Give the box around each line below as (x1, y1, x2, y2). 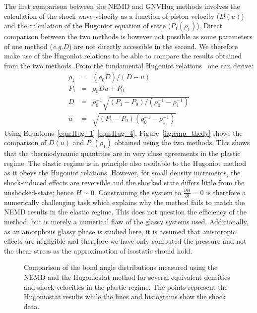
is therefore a (206, 187, 246, 197)
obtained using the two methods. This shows (114, 137, 250, 148)
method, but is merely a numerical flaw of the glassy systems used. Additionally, (4, 216, 249, 227)
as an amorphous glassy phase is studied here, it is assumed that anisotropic (4, 226, 236, 236)
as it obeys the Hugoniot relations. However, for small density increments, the (4, 167, 241, 178)
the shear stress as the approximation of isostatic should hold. (4, 245, 193, 256)
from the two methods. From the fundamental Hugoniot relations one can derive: (4, 60, 254, 70)
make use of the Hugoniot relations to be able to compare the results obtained (4, 51, 242, 61)
